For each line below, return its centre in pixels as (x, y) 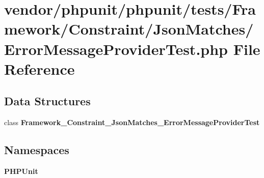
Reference (39, 68)
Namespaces (37, 150)
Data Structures (47, 101)
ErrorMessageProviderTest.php (116, 49)
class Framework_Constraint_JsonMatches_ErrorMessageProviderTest (132, 122)
